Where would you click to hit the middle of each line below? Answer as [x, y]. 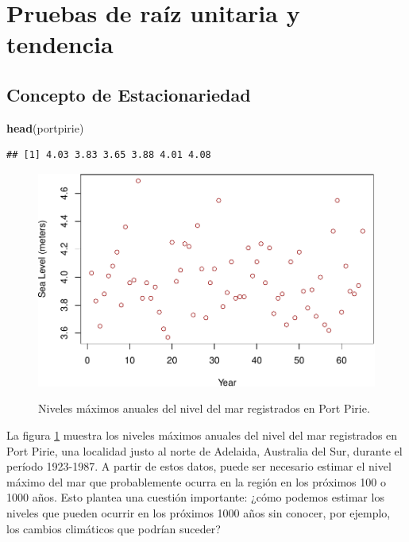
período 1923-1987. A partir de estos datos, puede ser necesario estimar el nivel [199, 466]
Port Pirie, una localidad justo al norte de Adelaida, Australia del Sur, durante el [204, 450]
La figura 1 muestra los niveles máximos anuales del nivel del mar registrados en [202, 435]
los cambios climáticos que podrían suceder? [114, 528]
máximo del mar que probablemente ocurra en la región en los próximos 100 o [196, 481]
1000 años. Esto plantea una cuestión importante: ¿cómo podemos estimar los [195, 497]
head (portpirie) [45, 127]
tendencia [60, 44]
